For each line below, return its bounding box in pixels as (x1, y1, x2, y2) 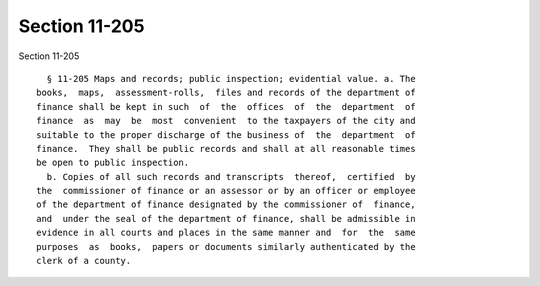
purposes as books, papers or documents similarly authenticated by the (36, 241, 416, 252)
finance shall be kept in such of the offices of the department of (36, 101, 416, 112)
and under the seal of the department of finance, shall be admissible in (36, 213, 416, 224)
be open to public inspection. (36, 157, 190, 169)
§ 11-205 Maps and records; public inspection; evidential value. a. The (46, 73, 416, 84)
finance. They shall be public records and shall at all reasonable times (36, 143, 416, 154)
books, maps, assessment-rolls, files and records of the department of (36, 87, 416, 99)
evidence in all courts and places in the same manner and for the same (36, 227, 416, 239)
